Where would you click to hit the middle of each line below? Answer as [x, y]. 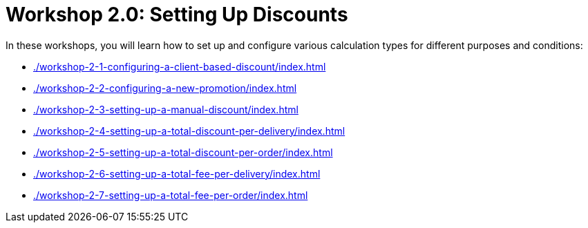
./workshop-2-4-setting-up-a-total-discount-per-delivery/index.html [189, 131]
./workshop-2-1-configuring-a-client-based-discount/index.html [180, 66]
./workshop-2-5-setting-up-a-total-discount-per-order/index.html [183, 152]
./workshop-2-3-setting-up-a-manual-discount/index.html [166, 109]
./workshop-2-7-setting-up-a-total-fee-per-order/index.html [171, 195]
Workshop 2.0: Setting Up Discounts [177, 15]
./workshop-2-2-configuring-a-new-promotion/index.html [165, 88]
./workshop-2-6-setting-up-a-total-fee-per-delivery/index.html [177, 173]
